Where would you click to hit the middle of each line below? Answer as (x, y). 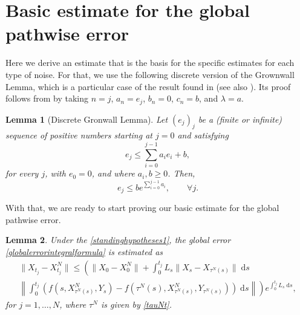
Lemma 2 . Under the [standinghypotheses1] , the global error (118, 240)
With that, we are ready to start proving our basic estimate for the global (142, 208)
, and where (113, 173)
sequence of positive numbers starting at (79, 135)
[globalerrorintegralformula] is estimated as (84, 251)
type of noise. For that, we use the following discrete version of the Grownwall (150, 74)
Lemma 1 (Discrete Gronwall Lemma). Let (87, 119)
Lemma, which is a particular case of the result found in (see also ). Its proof (148, 86)
